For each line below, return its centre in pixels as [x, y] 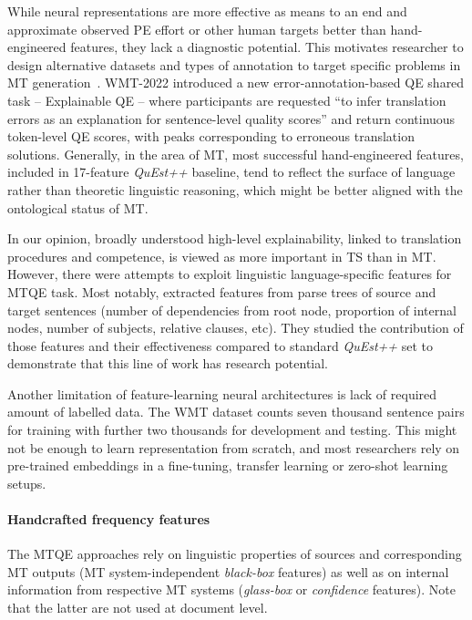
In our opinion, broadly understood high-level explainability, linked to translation [235, 238]
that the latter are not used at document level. [138, 608]
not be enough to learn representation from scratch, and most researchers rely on [234, 447]
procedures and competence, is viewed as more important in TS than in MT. [222, 256]
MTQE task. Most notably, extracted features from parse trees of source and [222, 291]
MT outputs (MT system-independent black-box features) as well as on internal [228, 571]
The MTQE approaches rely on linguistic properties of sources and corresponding [235, 554]
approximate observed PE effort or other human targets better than [197, 29]
